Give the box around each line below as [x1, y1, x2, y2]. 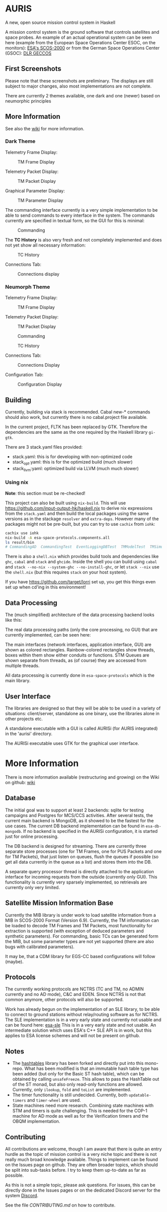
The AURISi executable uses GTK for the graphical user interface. [5, 740, 139, 746]
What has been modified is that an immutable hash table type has [24, 1065, 159, 1071]
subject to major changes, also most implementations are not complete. [5, 83, 152, 89]
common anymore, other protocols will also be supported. [5, 997, 124, 1003]
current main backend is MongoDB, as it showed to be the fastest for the [5, 817, 154, 823]
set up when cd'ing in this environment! [5, 584, 86, 590]
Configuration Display [17, 381, 62, 388]
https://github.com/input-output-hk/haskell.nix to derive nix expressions [5, 505, 153, 511]
